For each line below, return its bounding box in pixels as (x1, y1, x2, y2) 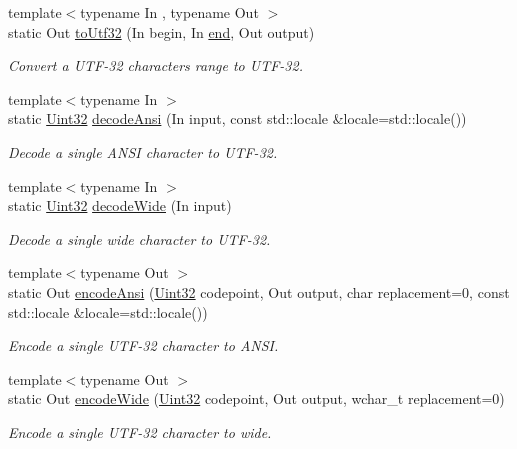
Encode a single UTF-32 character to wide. (8, 421, 272, 442)
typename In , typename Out (80, 2, 259, 22)
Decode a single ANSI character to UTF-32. (8, 141, 278, 162)
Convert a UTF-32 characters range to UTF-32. (8, 55, 303, 76)
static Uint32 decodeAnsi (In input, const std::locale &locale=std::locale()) (8, 108, 467, 129)
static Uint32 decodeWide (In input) (8, 195, 232, 216)
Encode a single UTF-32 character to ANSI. (8, 335, 279, 356)
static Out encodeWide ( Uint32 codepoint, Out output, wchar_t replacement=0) (8, 388, 505, 409)
